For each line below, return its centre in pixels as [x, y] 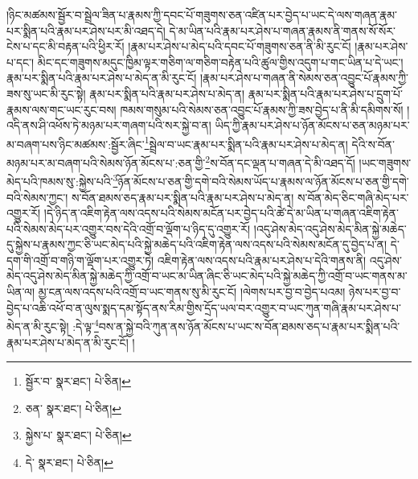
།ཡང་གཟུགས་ [385, 162]
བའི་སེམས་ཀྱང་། [37, 197]
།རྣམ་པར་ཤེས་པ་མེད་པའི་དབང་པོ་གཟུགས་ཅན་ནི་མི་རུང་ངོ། [240, 46]
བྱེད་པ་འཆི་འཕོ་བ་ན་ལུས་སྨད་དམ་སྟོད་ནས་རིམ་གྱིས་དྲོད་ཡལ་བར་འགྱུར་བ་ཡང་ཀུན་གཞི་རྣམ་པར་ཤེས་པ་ [204, 307]
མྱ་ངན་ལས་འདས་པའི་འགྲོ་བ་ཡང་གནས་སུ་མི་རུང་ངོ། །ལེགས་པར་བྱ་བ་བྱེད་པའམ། [192, 292]
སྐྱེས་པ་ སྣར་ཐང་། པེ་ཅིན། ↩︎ [78, 435]
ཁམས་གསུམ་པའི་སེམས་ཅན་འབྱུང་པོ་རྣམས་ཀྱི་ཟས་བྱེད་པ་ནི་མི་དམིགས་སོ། [262, 109]
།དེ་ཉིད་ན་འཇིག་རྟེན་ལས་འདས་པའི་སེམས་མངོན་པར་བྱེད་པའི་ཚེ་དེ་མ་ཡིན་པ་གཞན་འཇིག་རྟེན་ [221, 213]
